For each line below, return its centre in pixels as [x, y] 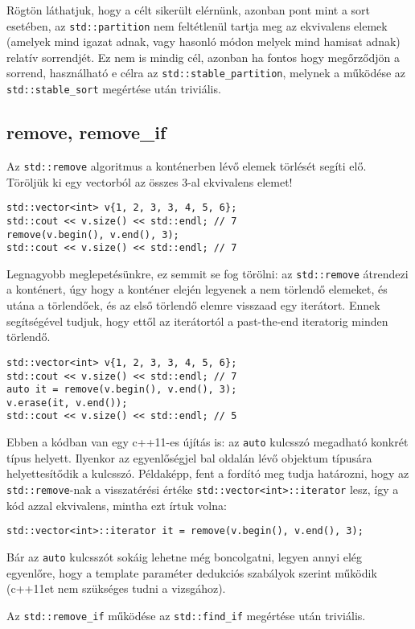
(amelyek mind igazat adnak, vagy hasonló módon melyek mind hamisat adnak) [203, 41]
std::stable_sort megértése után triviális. [114, 89]
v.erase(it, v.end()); [67, 403]
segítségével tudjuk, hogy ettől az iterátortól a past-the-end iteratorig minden [197, 321]
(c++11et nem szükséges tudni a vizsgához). [116, 588]
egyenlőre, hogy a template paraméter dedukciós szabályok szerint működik [192, 572]
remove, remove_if [86, 132]
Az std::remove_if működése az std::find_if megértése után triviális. [186, 615]
